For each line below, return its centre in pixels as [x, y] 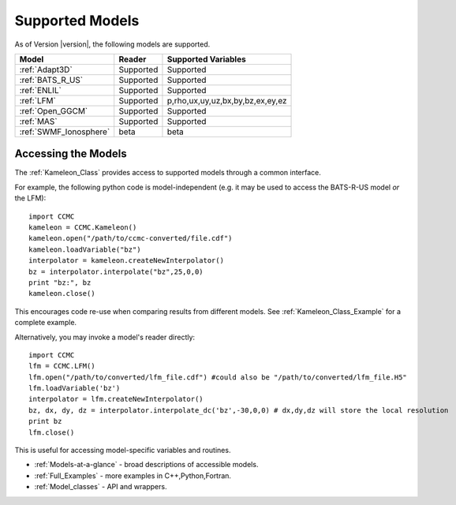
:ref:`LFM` [38, 100]
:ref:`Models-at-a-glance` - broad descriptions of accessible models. [146, 465]
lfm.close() [52, 432]
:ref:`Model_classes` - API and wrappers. [101, 487]
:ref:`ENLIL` [41, 90]
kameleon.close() [62, 294]
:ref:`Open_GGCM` [54, 110]
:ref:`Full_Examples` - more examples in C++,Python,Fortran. [133, 475]
